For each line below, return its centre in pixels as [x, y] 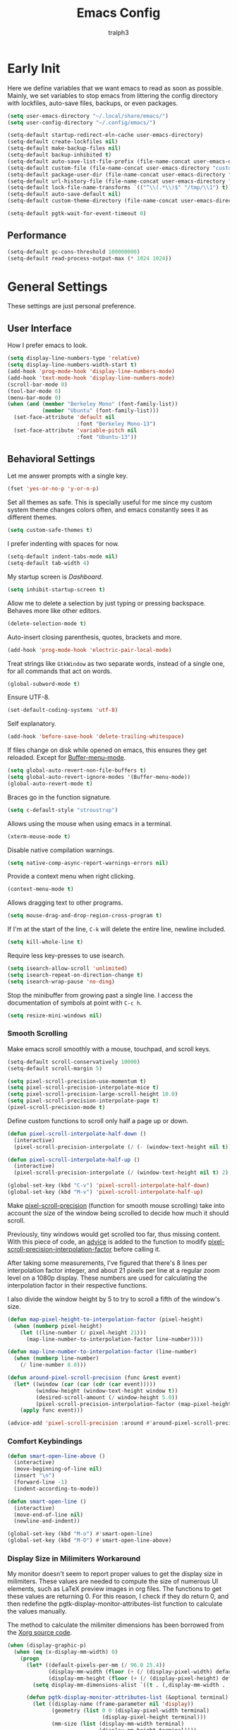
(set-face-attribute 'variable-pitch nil [75, 430]
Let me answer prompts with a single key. [68, 476]
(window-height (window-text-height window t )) [107, 1391]
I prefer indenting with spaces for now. [63, 544]
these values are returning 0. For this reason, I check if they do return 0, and [118, 1597]
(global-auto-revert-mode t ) [50, 784]
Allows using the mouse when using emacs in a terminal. [90, 823]
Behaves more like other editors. [54, 610]
